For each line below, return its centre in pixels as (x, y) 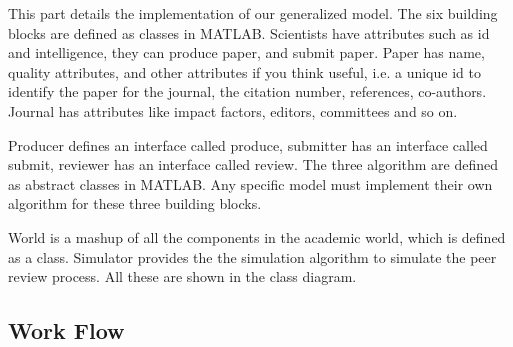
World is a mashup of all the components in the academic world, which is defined (257, 236)
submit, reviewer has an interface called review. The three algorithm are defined (253, 164)
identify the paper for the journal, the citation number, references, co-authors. (247, 91)
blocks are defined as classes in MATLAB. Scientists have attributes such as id (249, 32)
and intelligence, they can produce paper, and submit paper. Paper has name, (246, 52)
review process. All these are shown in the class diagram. (182, 276)
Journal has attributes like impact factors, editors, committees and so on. (233, 110)
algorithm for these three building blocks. (135, 203)
